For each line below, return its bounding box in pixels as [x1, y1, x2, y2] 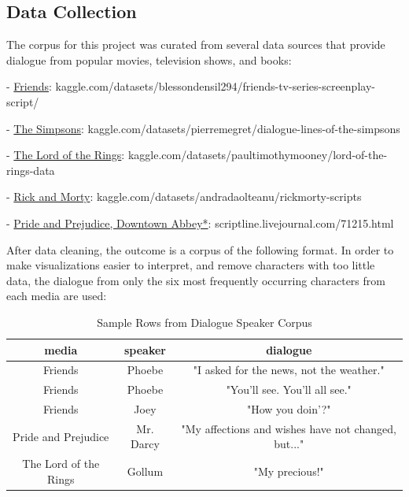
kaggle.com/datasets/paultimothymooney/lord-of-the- [127, 147, 388, 163]
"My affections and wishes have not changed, [181, 420, 396, 436]
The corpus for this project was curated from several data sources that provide [6, 36, 385, 53]
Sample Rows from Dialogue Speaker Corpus [97, 313, 312, 330]
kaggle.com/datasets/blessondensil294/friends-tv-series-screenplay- [55, 78, 375, 95]
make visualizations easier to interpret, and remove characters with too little [6, 257, 375, 273]
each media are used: [6, 287, 107, 304]
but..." [274, 436, 304, 452]
